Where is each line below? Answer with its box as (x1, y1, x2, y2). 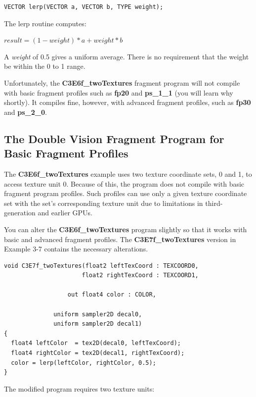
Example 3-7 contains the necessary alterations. (4, 244, 148, 254)
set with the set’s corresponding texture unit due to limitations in (4, 198, 203, 208)
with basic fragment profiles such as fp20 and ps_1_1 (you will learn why (4, 87, 233, 98)
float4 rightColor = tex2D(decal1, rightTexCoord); (11, 349, 185, 357)
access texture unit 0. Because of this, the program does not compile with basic (4, 178, 245, 189)
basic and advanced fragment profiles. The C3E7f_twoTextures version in (4, 234, 236, 244)
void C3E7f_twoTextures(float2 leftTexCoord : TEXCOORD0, (4, 262, 199, 269)
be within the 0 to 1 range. (4, 61, 85, 71)
